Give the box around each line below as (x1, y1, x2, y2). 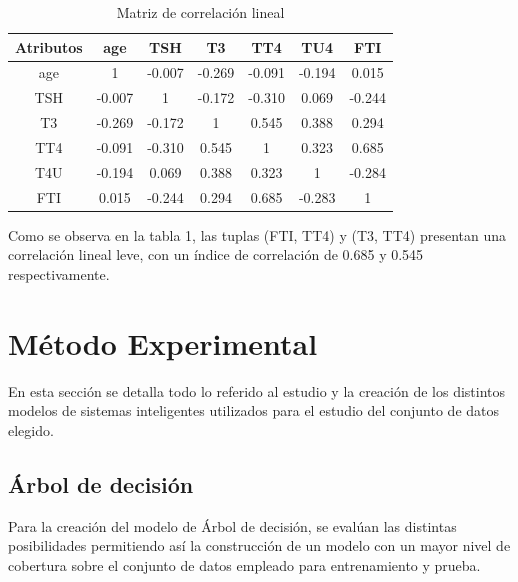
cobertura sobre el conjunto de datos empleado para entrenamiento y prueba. (8, 554, 481, 575)
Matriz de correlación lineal (116, 2, 285, 22)
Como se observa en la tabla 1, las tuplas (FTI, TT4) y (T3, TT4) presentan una (8, 224, 506, 245)
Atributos (15, 36, 83, 57)
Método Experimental (8, 322, 318, 363)
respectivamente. (8, 263, 110, 284)
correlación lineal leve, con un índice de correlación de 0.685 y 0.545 (8, 244, 424, 265)
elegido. (8, 419, 54, 440)
